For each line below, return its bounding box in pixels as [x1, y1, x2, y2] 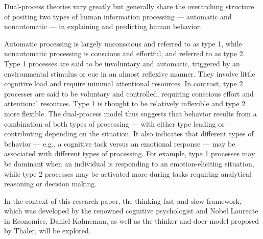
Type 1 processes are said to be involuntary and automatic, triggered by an [4, 58, 240, 68]
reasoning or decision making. [4, 178, 97, 189]
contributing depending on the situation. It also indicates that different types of [4, 128, 254, 139]
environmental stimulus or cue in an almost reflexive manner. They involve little [4, 68, 255, 79]
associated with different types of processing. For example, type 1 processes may [4, 148, 255, 159]
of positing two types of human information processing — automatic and [4, 11, 232, 21]
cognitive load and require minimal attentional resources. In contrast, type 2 [4, 78, 243, 89]
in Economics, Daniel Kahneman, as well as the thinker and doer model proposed [4, 215, 259, 226]
